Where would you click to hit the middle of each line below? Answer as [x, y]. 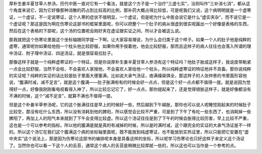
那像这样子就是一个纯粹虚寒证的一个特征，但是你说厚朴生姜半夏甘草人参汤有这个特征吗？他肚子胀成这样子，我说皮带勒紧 [130, 62]
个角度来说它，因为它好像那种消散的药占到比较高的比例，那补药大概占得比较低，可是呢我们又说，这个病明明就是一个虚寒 [130, 10]
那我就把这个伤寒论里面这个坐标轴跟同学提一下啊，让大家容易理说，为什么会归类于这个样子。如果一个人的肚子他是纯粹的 [130, 39]
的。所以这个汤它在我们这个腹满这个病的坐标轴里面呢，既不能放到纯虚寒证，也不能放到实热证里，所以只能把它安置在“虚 [129, 132]
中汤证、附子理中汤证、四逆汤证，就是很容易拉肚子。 [62, 53]
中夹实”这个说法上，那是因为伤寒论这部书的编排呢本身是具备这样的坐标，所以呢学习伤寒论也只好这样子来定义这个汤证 [127, 139]
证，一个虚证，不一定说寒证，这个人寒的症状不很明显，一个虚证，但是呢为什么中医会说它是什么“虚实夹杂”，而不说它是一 [130, 17]
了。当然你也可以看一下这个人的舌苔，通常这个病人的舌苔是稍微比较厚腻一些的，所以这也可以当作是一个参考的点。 [124, 145]
